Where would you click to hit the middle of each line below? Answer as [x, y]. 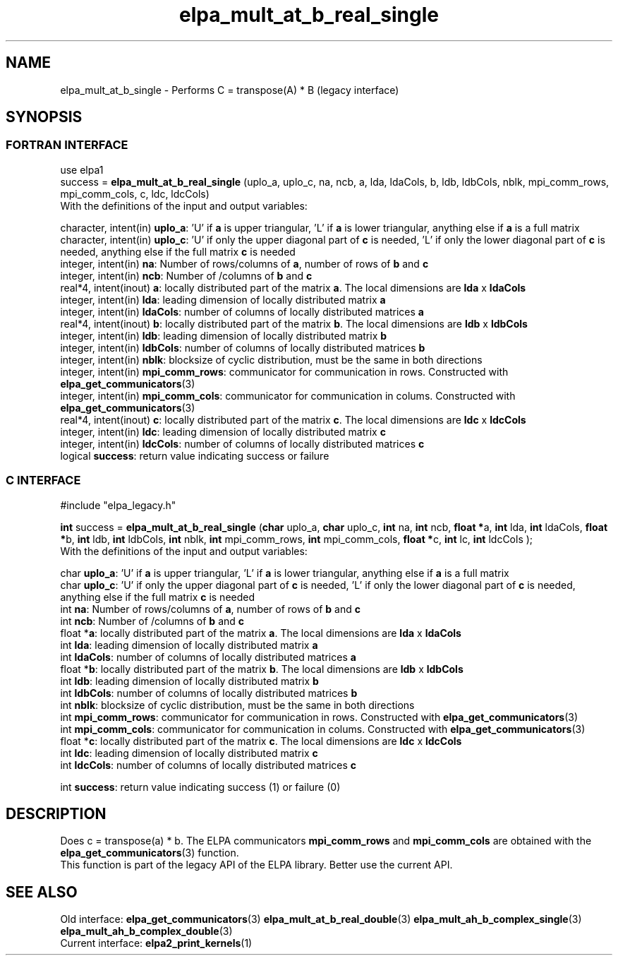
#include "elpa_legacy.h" [118, 505]
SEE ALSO [42, 892]
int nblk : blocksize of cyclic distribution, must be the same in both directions [237, 705]
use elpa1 [82, 169]
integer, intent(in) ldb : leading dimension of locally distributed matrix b [224, 335]
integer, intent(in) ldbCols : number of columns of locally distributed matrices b [243, 347]
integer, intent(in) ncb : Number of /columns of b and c [186, 275]
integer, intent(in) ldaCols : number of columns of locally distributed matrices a [242, 311]
